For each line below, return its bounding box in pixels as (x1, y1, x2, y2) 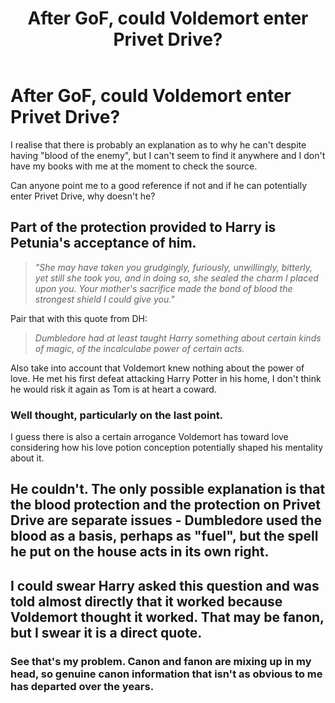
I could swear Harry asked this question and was (10, 577, 320, 594)
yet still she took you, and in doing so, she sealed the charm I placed (34, 272, 319, 284)
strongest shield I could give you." (34, 293, 175, 305)
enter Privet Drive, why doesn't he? (10, 190, 156, 202)
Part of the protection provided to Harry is (10, 219, 277, 236)
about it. (10, 452, 45, 464)
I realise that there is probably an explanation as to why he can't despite (10, 138, 307, 151)
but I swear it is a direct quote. (10, 624, 203, 641)
